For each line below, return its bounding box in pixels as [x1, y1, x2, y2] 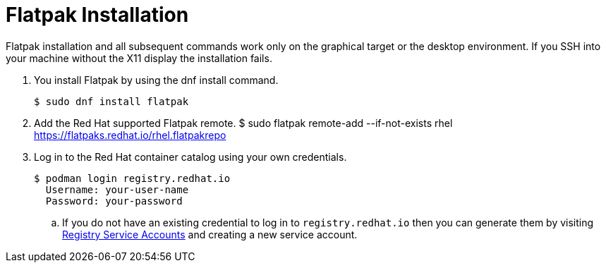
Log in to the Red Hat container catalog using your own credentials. [34, 150, 347, 163]
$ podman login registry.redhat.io [34, 172, 231, 184]
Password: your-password [45, 195, 183, 207]
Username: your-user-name [45, 183, 189, 195]
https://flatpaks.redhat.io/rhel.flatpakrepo [34, 128, 226, 141]
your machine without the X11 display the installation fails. [6, 51, 272, 64]
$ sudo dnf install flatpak [34, 95, 189, 107]
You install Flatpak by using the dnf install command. [34, 73, 279, 86]
